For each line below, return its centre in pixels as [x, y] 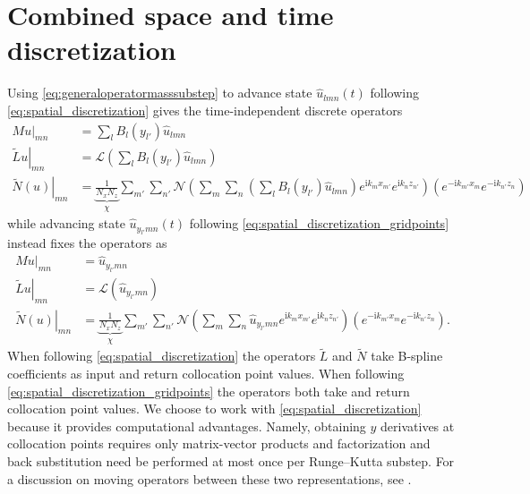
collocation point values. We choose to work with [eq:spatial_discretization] [214, 409]
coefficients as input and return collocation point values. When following [206, 374]
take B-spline [407, 356]
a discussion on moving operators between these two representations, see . [209, 478]
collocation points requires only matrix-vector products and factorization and [219, 443]
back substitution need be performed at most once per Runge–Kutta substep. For [231, 461]
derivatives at [418, 426]
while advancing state [66, 223]
